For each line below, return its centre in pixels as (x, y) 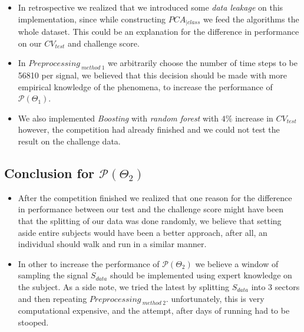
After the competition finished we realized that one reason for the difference (155, 197)
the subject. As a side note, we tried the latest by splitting (123, 286)
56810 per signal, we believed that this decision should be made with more (152, 75)
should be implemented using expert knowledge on (201, 275)
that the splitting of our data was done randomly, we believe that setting (150, 220)
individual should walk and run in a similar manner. (112, 244)
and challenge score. (104, 43)
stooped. (33, 322)
